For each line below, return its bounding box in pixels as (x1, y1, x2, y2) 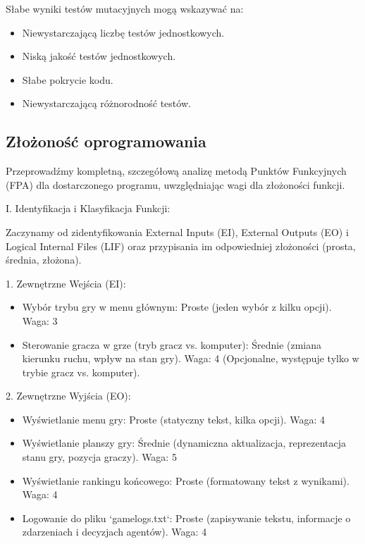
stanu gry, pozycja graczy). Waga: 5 (22, 450, 177, 464)
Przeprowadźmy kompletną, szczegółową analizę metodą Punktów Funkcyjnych (6, 163, 347, 178)
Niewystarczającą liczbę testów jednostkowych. (22, 25, 225, 39)
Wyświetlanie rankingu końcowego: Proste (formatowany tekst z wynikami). (22, 473, 349, 488)
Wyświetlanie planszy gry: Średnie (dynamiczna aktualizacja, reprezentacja (22, 435, 347, 450)
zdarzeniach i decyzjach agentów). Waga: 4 (22, 524, 207, 539)
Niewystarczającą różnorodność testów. (22, 96, 191, 111)
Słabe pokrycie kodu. (22, 72, 113, 87)
